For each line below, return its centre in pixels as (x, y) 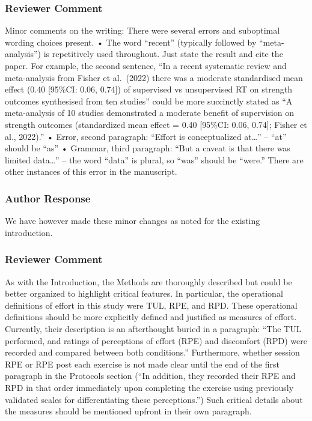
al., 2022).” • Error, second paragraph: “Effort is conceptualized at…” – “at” (146, 136)
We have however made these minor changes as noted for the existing (133, 221)
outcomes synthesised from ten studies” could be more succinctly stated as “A (149, 101)
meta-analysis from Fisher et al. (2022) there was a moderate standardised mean (154, 77)
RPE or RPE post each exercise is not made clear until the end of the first (142, 364)
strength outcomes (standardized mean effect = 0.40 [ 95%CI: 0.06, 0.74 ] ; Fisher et (156, 124)
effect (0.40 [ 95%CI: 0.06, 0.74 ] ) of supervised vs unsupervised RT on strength (148, 89)
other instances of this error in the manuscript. (91, 171)
